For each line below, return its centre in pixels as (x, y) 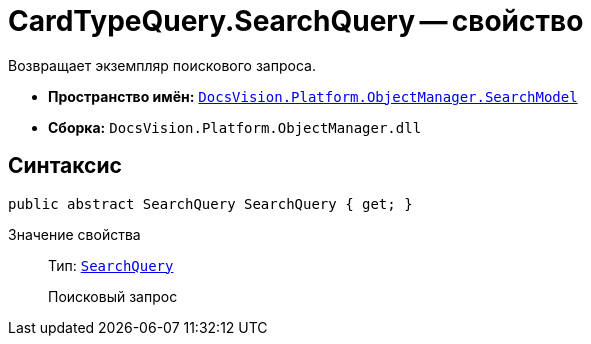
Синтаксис (65, 166)
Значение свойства (74, 234)
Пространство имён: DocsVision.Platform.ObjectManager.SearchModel (313, 96)
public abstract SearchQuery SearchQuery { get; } (210, 203)
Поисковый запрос (113, 296)
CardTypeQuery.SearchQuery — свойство (296, 21)
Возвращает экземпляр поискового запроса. (162, 65)
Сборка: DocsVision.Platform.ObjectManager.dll (235, 127)
